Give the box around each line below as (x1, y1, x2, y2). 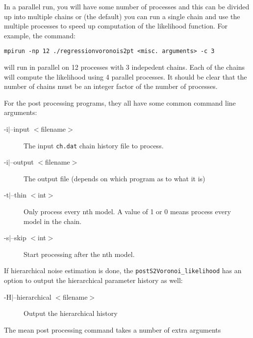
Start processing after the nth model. (24, 249, 135, 259)
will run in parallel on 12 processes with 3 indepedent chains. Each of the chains (4, 62, 245, 72)
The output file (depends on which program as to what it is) (24, 173, 205, 183)
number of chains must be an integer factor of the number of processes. (4, 81, 218, 91)
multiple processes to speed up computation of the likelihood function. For (4, 21, 228, 31)
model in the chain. (24, 216, 82, 226)
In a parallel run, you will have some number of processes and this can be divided (4, 1, 250, 11)
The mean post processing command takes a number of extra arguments (4, 324, 221, 335)
